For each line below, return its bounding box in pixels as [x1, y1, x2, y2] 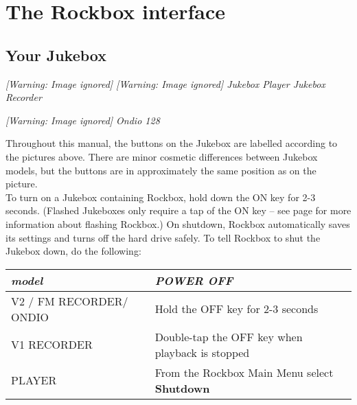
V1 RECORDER [11, 336, 93, 353]
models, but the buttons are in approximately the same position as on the [5, 163, 316, 177]
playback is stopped [154, 344, 250, 360]
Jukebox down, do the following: [5, 244, 141, 258]
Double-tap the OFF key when [154, 328, 303, 345]
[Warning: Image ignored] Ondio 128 [5, 113, 160, 127]
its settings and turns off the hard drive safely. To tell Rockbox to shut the [5, 230, 321, 244]
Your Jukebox [5, 44, 106, 65]
